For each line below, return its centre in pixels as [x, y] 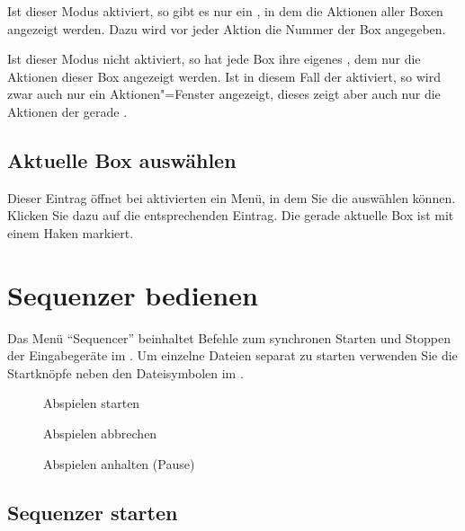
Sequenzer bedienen [133, 294]
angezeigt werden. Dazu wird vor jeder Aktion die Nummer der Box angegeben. [227, 28]
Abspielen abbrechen [100, 434]
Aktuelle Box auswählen [122, 159]
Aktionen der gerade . [67, 111]
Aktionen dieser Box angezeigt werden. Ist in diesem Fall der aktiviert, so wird [224, 76]
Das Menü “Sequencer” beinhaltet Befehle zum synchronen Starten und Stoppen [229, 337]
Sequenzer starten [93, 512]
